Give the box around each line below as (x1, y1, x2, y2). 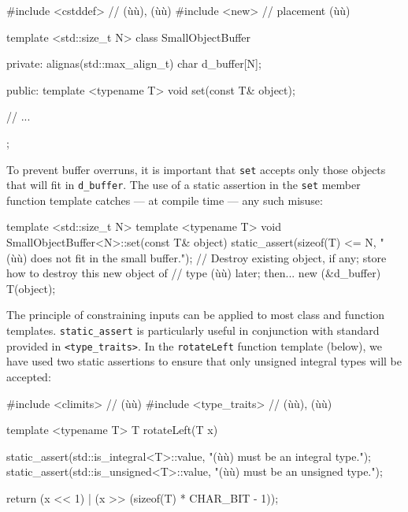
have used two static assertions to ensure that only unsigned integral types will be (6, 353, 402, 369)
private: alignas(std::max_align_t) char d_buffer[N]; (6, 55, 261, 72)
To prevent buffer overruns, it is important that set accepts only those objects (6, 161, 386, 177)
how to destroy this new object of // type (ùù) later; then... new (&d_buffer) (6, 265, 381, 281)
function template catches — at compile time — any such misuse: (6, 191, 323, 208)
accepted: (6, 368, 51, 384)
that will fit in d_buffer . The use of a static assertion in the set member (6, 176, 361, 193)
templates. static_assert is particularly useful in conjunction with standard (6, 322, 380, 339)
